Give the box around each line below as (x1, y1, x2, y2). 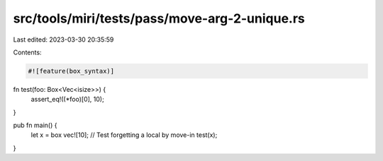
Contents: (13, 48, 42, 56)
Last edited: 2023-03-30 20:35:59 (13, 35, 114, 44)
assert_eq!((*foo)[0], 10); (30, 95, 104, 104)
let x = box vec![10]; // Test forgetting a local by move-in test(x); (30, 131, 218, 139)
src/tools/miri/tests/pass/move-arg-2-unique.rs (13, 11, 305, 26)
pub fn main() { (13, 121, 57, 130)
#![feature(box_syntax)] (28, 67, 115, 75)
